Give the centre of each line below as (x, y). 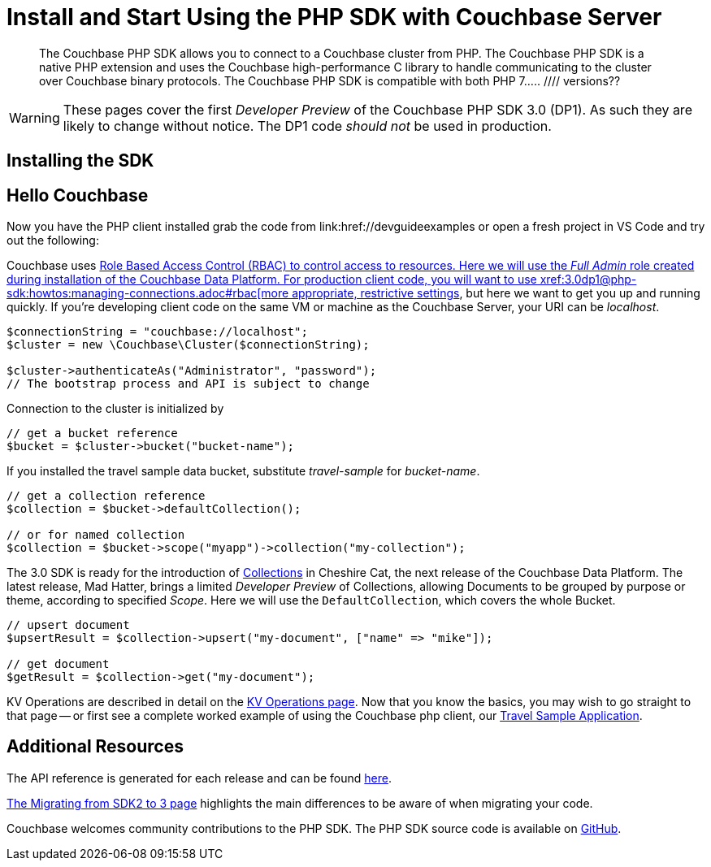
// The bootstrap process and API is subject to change (188, 384)
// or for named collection (96, 535)
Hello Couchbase (78, 195)
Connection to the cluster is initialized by (115, 409)
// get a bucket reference (92, 433)
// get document (58, 664)
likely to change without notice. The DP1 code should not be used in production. (307, 126)
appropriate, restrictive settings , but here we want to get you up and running (496, 293)
